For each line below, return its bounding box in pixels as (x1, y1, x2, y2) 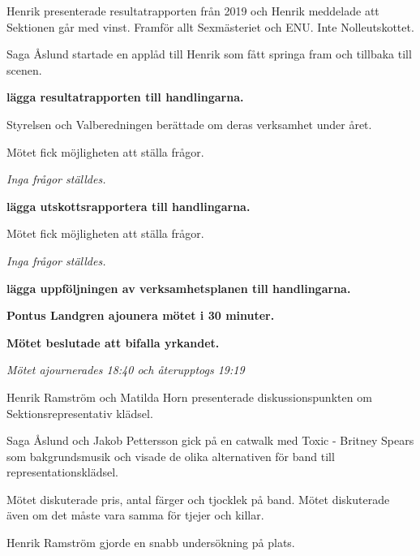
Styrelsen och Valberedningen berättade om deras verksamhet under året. (6, 115, 372, 132)
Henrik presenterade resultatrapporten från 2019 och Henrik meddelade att (6, 2, 379, 19)
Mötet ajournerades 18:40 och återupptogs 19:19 (6, 361, 245, 378)
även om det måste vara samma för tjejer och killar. (6, 506, 264, 524)
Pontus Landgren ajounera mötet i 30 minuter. (6, 307, 275, 324)
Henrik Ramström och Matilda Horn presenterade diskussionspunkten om (6, 388, 372, 405)
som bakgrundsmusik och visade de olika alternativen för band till (6, 447, 335, 464)
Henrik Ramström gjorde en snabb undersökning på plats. (6, 534, 295, 551)
